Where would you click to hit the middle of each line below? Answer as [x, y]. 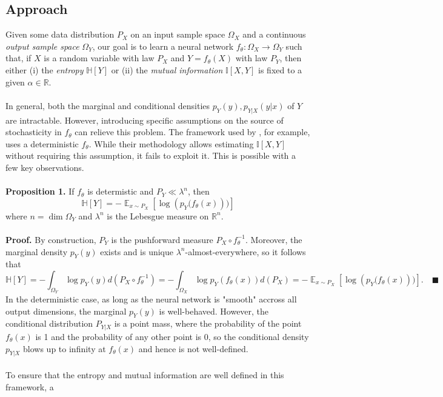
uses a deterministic [42, 143]
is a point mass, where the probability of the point [208, 323]
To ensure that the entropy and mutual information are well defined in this [145, 374]
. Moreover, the [274, 239]
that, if [18, 58]
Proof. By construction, [51, 239]
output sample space [42, 46]
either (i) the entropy [45, 69]
